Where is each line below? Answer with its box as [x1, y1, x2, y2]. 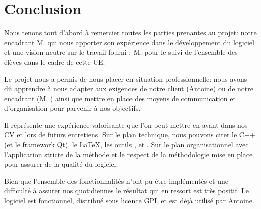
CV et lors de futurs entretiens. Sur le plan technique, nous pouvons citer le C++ [4, 129, 255, 140]
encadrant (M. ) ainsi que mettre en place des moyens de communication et [4, 93, 236, 103]
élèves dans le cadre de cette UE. [4, 56, 105, 67]
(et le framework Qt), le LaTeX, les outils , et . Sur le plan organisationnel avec [4, 139, 249, 150]
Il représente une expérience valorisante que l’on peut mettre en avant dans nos [4, 119, 248, 130]
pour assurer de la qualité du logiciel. [4, 159, 118, 169]
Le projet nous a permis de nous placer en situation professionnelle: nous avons [4, 73, 247, 84]
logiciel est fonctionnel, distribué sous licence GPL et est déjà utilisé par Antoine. [4, 195, 254, 206]
